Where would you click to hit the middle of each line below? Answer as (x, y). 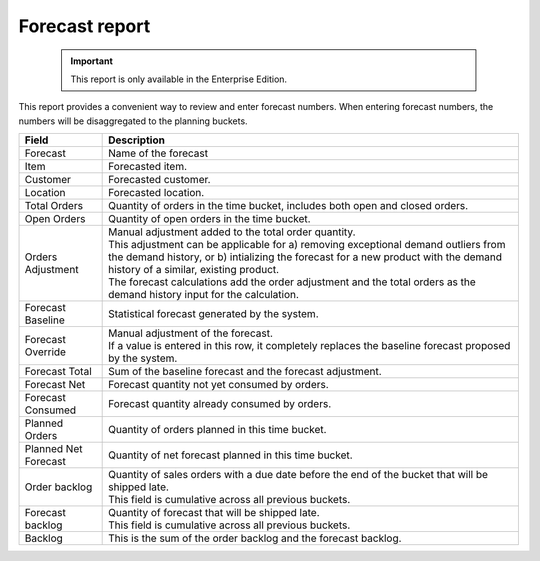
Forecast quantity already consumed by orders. (220, 404)
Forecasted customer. (159, 180)
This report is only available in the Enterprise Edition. (179, 79)
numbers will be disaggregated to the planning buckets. (133, 121)
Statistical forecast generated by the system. (213, 314)
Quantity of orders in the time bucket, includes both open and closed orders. (288, 206)
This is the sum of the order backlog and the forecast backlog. (255, 538)
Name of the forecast (158, 153)
